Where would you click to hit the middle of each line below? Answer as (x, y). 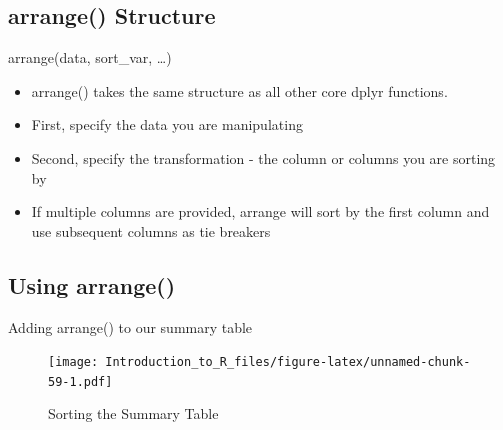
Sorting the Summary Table (133, 413)
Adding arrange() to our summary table (130, 326)
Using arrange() (92, 284)
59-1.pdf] (80, 381)
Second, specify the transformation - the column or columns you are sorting (263, 157)
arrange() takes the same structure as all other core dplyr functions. (239, 90)
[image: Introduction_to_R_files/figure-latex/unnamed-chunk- (259, 362)
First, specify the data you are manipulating (167, 124)
